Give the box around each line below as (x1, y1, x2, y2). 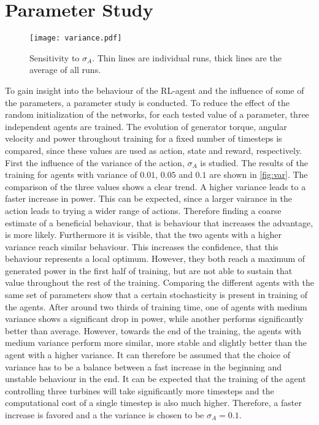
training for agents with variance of (5, 168, 137, 181)
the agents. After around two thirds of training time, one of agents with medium (5, 300, 307, 313)
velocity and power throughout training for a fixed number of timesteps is (5, 132, 282, 145)
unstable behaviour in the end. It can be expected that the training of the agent (5, 372, 306, 385)
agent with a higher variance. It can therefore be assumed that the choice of (5, 348, 290, 361)
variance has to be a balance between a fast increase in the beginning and (5, 360, 282, 373)
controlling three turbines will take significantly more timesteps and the (5, 384, 274, 397)
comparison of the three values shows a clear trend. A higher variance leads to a (5, 180, 306, 193)
